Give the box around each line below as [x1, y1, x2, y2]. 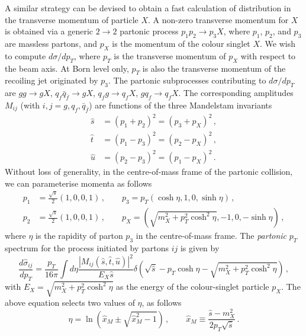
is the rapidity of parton [36, 229, 123, 242]
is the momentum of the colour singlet [112, 37, 250, 49]
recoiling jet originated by [5, 74, 98, 87]
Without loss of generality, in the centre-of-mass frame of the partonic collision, [5, 165, 293, 178]
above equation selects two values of [5, 296, 135, 309]
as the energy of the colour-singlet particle [116, 280, 269, 293]
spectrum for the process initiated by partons [5, 241, 169, 254]
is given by [180, 241, 220, 254]
